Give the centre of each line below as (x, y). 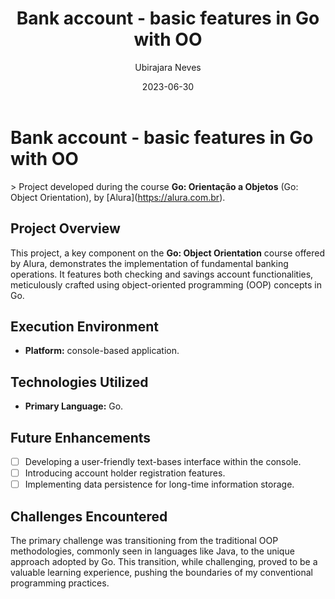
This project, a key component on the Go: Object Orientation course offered (167, 253)
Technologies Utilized (79, 382)
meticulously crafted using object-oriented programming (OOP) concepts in (166, 284)
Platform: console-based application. (102, 351)
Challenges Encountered (89, 516)
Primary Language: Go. (74, 406)
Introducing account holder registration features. (125, 473)
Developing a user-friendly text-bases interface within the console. (163, 461)
